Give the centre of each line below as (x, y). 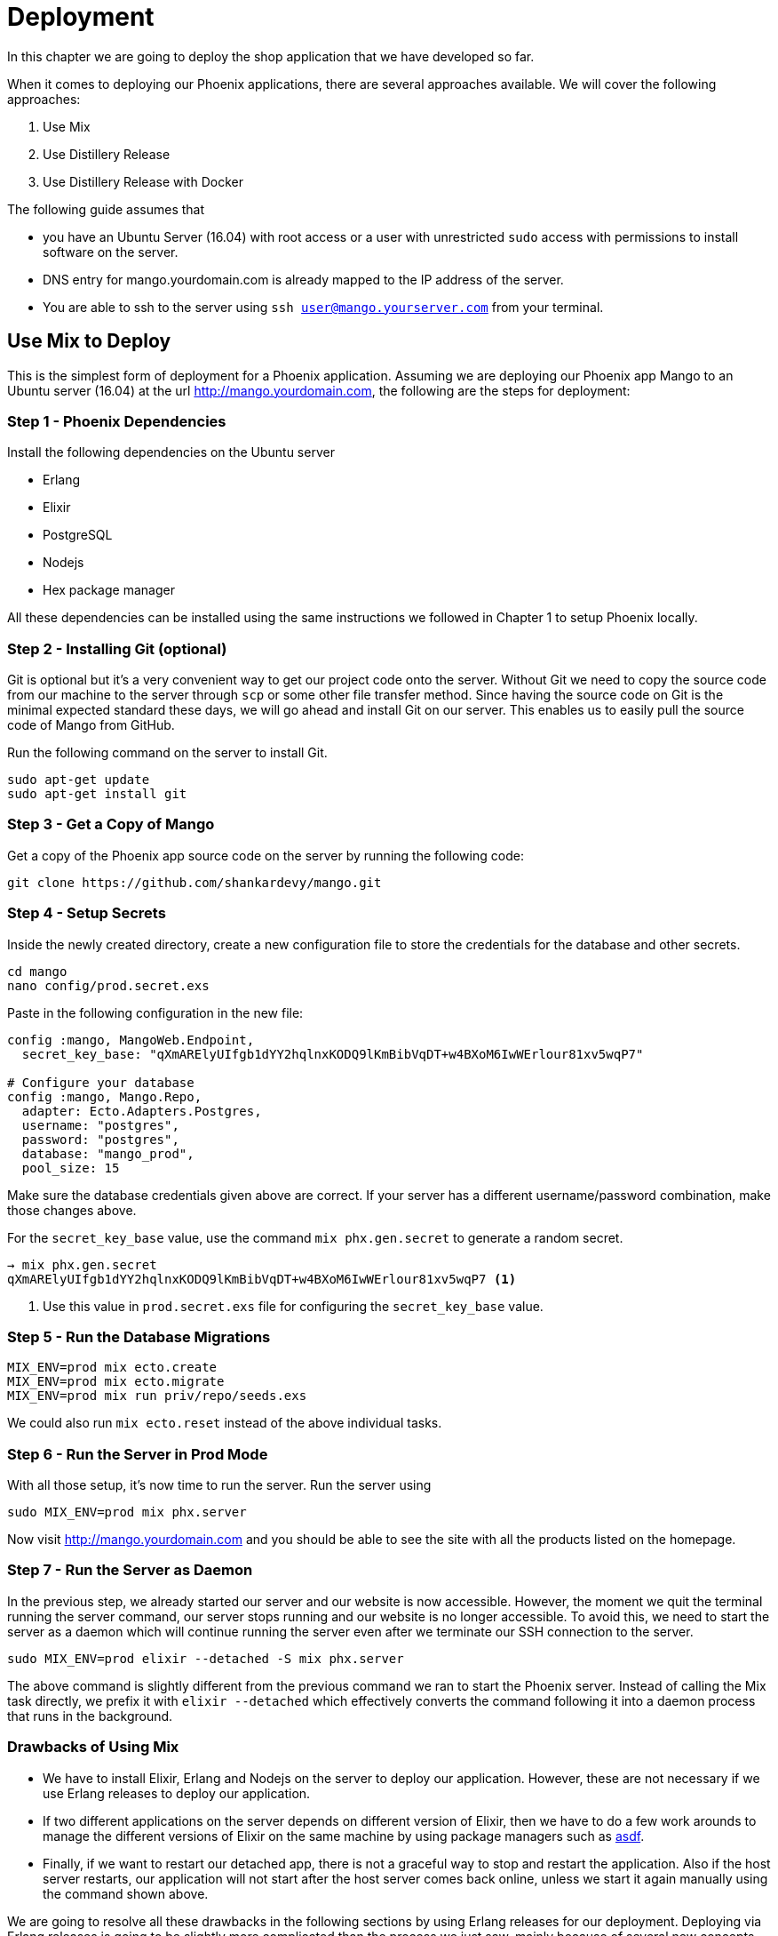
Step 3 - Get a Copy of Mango (111, 824)
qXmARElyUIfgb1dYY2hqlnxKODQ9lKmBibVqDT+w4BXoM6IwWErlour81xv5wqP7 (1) (262, 1279)
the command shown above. (126, 1893)
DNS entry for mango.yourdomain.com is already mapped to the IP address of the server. (303, 279)
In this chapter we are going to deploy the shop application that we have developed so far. (271, 56)
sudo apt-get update (79, 780)
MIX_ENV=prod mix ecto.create (112, 1368)
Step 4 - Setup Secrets (87, 913)
